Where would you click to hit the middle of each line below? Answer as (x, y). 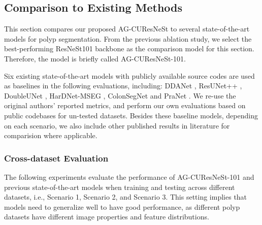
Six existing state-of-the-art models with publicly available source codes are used (129, 75)
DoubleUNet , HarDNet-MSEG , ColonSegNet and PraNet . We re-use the (120, 95)
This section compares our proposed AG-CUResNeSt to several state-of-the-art (127, 29)
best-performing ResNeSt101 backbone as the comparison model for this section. (129, 49)
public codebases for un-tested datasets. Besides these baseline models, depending (131, 115)
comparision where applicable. (51, 135)
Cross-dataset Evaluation (56, 158)
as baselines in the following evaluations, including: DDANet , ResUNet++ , (123, 86)
